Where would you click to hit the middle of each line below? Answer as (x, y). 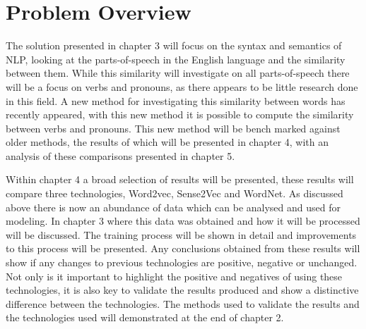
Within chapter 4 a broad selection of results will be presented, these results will (180, 179)
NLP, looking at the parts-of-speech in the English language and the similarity (176, 59)
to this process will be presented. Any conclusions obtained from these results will (183, 248)
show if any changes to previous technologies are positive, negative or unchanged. (182, 262)
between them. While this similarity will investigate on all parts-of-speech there (178, 73)
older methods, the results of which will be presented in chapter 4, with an (167, 142)
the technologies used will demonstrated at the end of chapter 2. (145, 317)
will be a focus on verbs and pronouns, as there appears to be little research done (182, 86)
